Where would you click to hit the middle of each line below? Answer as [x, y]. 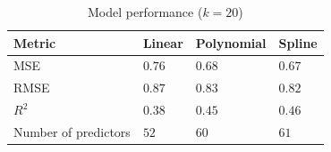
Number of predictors [72, 131]
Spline [298, 42]
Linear [163, 42]
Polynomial [231, 42]
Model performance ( [145, 12]
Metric [35, 42]
